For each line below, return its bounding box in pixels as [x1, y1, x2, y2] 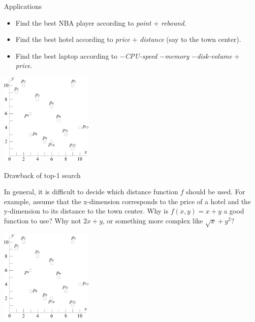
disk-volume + [196, 50, 240, 61]
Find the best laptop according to [15, 50, 118, 61]
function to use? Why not [4, 215, 81, 226]
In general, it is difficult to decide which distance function [4, 186, 178, 197]
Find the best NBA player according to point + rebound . [15, 17, 187, 28]
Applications [4, 1, 42, 11]
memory [165, 50, 190, 61]
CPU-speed [125, 50, 158, 61]
